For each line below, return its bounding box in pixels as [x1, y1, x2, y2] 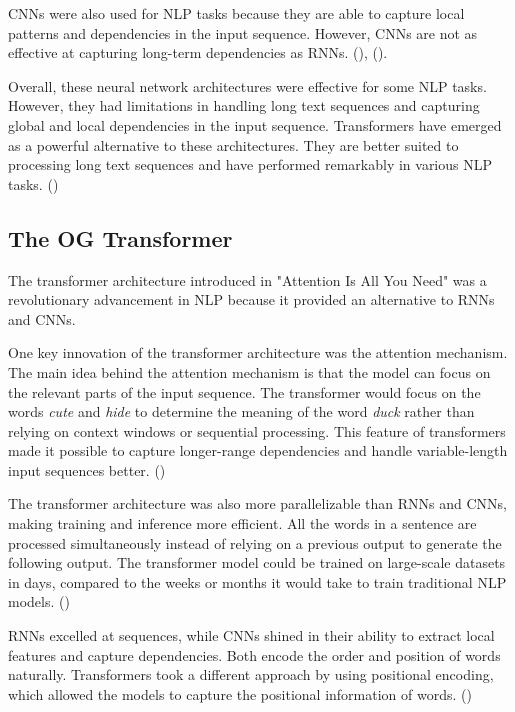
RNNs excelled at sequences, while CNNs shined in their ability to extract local [8, 625, 495, 646]
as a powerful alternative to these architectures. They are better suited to [8, 134, 459, 155]
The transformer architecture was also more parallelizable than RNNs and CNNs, [8, 493, 507, 514]
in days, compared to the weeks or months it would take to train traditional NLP [8, 571, 507, 592]
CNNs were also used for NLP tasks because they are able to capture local [8, 3, 465, 23]
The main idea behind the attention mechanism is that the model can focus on [8, 361, 491, 382]
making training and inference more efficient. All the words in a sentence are [8, 513, 477, 534]
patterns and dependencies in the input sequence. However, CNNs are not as [8, 22, 478, 43]
